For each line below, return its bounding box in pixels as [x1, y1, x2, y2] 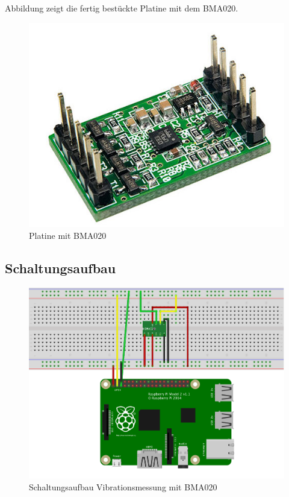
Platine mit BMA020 [29, 229, 107, 241]
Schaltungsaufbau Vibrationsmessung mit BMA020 [29, 480, 217, 493]
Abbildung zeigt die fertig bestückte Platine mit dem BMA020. [5, 2, 238, 14]
